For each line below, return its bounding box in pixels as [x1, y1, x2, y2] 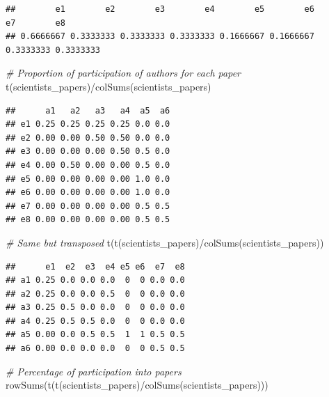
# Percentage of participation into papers [6, 364, 182, 378]
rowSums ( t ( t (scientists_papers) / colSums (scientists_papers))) [6, 377, 268, 392]
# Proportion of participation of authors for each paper [6, 65, 241, 80]
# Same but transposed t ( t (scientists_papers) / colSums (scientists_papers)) [6, 235, 324, 249]
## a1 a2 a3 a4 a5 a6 [6, 105, 170, 116]
